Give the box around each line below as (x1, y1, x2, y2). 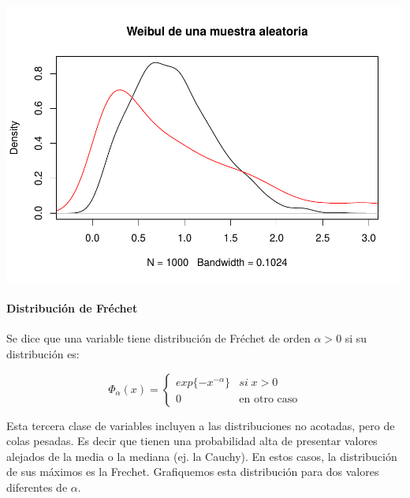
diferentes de (6, 478, 68, 495)
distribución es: (6, 345, 80, 361)
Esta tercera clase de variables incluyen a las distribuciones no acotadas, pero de (6, 417, 395, 433)
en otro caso (239, 393, 298, 405)
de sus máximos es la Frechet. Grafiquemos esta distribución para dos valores (6, 463, 379, 480)
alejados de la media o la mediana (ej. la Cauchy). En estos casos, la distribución (6, 447, 397, 464)
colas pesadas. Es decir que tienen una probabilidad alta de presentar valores (6, 432, 378, 449)
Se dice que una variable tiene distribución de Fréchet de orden (6, 330, 311, 346)
